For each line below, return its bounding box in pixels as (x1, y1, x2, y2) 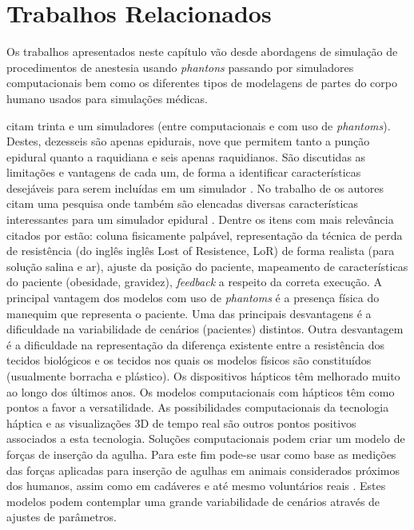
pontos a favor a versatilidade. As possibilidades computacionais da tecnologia (6, 399, 389, 416)
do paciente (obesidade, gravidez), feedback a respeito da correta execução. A (6, 273, 383, 290)
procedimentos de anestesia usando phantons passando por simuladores (6, 58, 354, 75)
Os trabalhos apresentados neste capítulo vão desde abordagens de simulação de (6, 43, 398, 60)
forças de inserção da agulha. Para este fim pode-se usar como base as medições (6, 445, 396, 462)
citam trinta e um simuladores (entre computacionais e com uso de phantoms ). (6, 117, 391, 133)
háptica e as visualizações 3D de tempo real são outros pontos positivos (6, 414, 356, 431)
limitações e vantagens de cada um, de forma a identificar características (6, 164, 361, 181)
